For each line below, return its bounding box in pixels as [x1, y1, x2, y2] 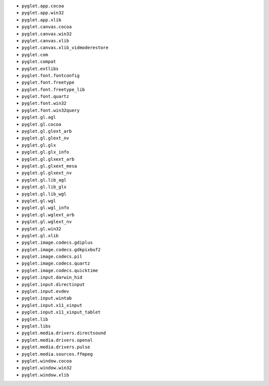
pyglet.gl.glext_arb [21, 128, 72, 134]
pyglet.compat [21, 59, 56, 65]
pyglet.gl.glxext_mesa [21, 163, 77, 169]
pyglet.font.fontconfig [21, 73, 80, 78]
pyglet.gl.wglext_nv [21, 219, 72, 225]
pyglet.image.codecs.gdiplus [21, 240, 93, 246]
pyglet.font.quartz [21, 94, 69, 99]
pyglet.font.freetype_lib [21, 87, 85, 92]
